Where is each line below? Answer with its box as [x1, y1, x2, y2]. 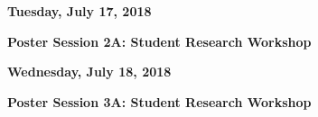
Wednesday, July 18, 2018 [7, 62, 172, 81]
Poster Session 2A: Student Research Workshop [7, 31, 312, 50]
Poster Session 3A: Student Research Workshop [7, 92, 312, 111]
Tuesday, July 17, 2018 [7, 2, 152, 20]
